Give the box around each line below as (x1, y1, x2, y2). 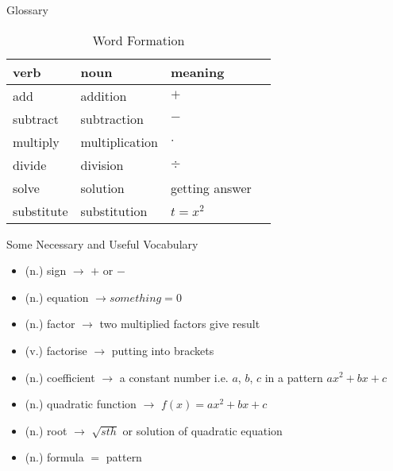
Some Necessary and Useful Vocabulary (6, 235, 198, 252)
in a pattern (264, 369, 323, 385)
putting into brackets (111, 342, 214, 358)
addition (80, 86, 127, 105)
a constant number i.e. (119, 369, 229, 385)
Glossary (6, 2, 48, 17)
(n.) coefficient (25, 369, 95, 385)
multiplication (80, 132, 158, 151)
